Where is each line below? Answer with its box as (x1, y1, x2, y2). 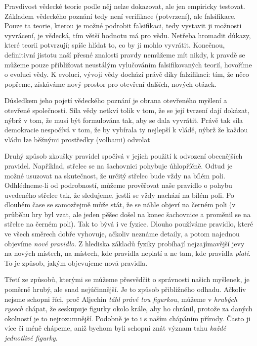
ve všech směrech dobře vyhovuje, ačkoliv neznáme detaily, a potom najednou (4, 229, 240, 239)
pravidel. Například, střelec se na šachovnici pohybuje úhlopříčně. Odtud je (4, 160, 232, 171)
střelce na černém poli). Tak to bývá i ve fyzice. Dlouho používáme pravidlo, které (4, 219, 253, 229)
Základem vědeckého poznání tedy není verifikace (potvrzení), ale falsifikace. (4, 10, 236, 21)
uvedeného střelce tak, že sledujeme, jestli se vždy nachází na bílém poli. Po (4, 189, 234, 200)
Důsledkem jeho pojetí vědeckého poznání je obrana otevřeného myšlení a (4, 95, 227, 106)
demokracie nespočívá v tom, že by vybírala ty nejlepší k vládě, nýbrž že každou (4, 124, 248, 135)
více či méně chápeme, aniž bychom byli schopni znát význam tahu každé (4, 323, 226, 333)
